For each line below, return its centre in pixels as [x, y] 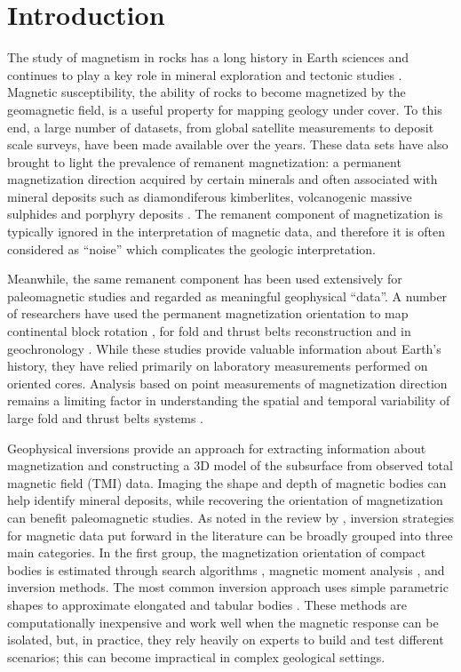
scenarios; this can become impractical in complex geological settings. [196, 656]
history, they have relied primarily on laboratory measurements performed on [218, 366]
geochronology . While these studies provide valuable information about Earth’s [224, 348]
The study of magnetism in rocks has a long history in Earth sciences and [208, 57]
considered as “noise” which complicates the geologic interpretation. [191, 248]
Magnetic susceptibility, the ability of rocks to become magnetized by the [207, 92]
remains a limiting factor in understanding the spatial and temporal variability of [229, 400]
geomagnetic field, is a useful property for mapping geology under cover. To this [225, 109]
